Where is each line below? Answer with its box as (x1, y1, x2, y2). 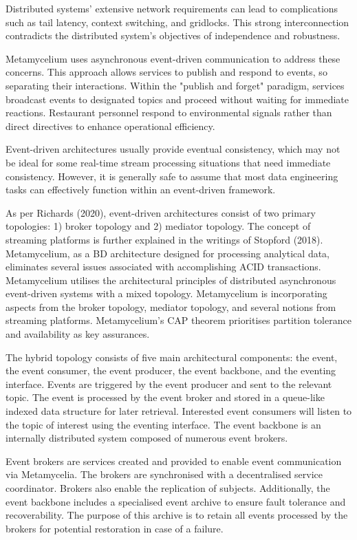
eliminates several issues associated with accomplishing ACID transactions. (6, 259, 321, 274)
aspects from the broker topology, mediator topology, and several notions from (6, 299, 336, 314)
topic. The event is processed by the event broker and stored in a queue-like (6, 390, 325, 404)
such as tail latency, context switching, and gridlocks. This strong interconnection (6, 14, 349, 29)
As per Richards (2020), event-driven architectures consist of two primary (6, 205, 316, 219)
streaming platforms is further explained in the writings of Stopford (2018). (6, 232, 323, 246)
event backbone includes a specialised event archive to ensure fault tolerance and (6, 494, 346, 508)
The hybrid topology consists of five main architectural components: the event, (6, 349, 338, 364)
